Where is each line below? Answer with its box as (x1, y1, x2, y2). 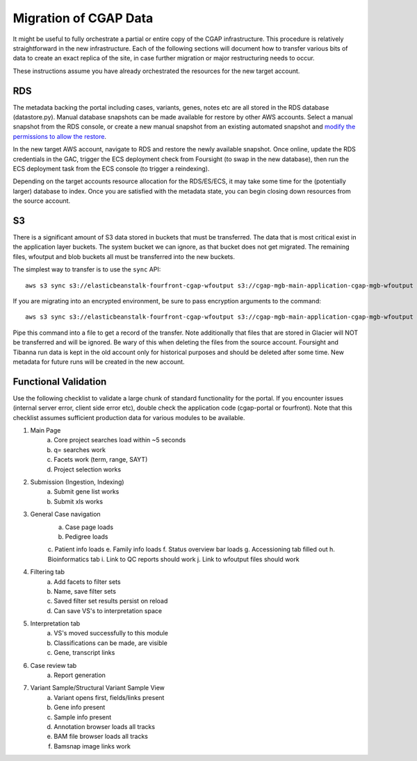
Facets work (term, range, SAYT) (54, 455, 148, 464)
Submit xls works (54, 497, 104, 505)
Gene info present (54, 703, 106, 712)
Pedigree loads (65, 532, 108, 541)
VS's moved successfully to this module (54, 629, 168, 637)
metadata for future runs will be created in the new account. (13, 358, 185, 366)
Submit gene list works (54, 487, 120, 496)
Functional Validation (13, 376, 107, 387)
